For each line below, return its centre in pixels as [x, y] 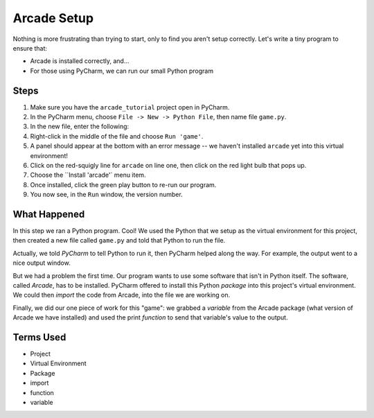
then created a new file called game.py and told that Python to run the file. [119, 241]
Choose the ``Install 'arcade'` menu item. [88, 175]
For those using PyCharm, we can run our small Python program [122, 71]
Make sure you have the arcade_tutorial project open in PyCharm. [130, 107]
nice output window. [42, 263]
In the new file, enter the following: [80, 127]
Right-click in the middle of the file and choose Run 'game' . [117, 136]
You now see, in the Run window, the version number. [106, 195]
